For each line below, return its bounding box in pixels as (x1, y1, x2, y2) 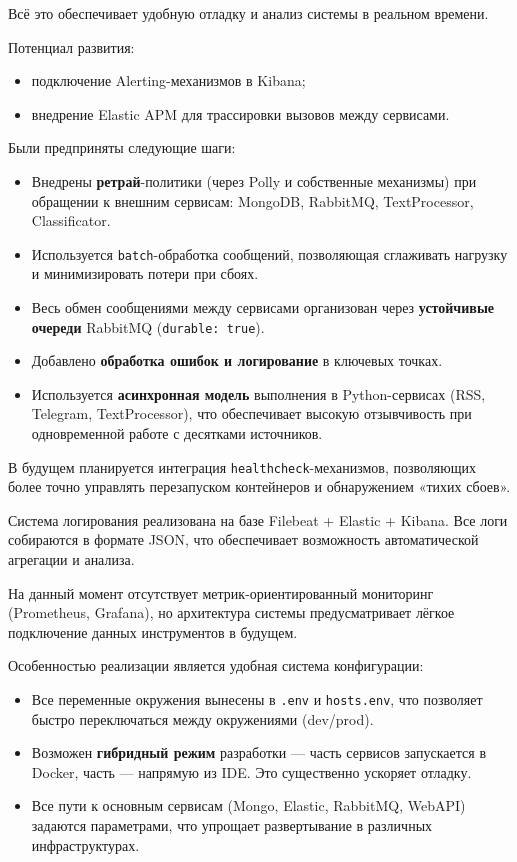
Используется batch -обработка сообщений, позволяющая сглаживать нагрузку (31, 243, 508, 264)
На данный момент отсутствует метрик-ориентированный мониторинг (8, 582, 434, 603)
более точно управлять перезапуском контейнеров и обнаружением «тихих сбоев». (8, 476, 511, 497)
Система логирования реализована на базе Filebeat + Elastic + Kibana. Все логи (8, 509, 508, 530)
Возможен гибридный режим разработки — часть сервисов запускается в (31, 742, 487, 763)
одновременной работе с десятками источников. (31, 423, 323, 444)
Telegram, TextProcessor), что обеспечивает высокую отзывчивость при (31, 403, 472, 424)
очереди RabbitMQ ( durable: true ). (31, 316, 265, 337)
